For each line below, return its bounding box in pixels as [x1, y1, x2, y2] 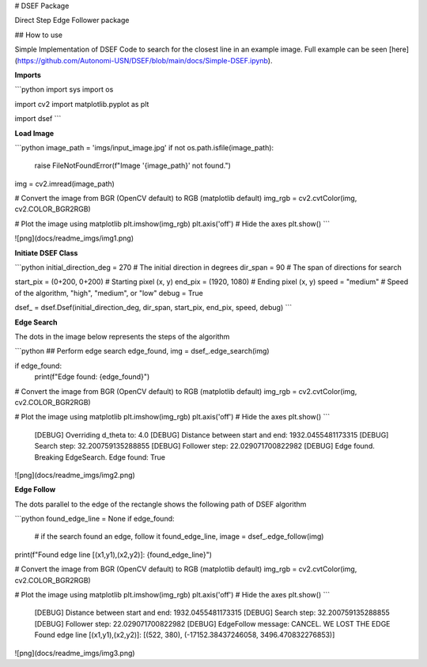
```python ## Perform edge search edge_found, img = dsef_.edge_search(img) [14, 347, 270, 356]
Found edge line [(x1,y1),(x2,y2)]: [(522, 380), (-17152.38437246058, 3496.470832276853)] [34, 630, 335, 640]
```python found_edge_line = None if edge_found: [14, 514, 175, 524]
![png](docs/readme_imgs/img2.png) [14, 470, 136, 479]
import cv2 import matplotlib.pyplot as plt [14, 99, 149, 108]
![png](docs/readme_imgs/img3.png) [14, 648, 135, 658]
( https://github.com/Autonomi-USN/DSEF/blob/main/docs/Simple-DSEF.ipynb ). [14, 55, 273, 65]
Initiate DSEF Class [14, 248, 78, 257]
